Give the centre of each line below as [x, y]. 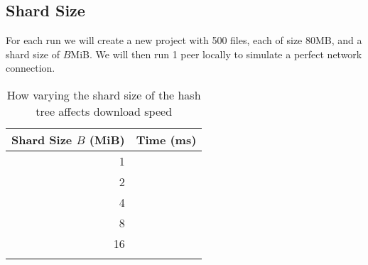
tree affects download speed [104, 111]
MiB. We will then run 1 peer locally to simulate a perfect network [216, 54]
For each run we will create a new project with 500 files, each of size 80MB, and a [184, 40]
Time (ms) [166, 139]
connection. [31, 68]
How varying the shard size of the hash [104, 94]
